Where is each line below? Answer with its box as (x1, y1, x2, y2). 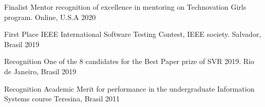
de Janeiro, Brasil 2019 (4, 66, 77, 76)
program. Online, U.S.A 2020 (4, 11, 96, 22)
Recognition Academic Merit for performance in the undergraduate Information (4, 83, 255, 94)
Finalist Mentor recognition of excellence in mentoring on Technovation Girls (4, 2, 247, 12)
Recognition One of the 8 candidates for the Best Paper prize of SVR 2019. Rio (4, 56, 254, 67)
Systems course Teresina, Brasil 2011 (4, 93, 120, 104)
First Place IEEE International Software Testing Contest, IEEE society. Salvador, (4, 29, 261, 39)
